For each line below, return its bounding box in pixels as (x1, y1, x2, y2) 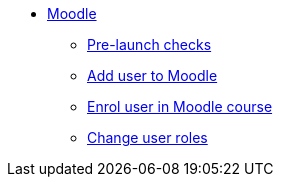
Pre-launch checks (87, 36, 212, 53)
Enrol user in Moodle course (87, 98, 273, 115)
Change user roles (87, 129, 208, 146)
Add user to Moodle (87, 67, 218, 84)
